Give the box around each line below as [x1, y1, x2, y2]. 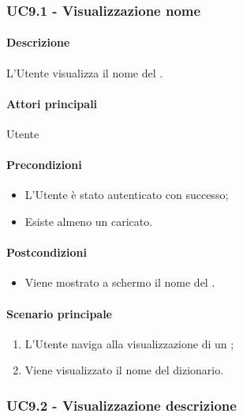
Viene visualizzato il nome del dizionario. [24, 362, 224, 378]
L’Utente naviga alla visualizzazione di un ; [24, 335, 234, 351]
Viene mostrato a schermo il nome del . [24, 274, 215, 291]
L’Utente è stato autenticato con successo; [24, 186, 229, 203]
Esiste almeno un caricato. [24, 213, 153, 230]
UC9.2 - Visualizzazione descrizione [6, 395, 237, 415]
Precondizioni [6, 156, 82, 173]
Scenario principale [6, 305, 112, 321]
